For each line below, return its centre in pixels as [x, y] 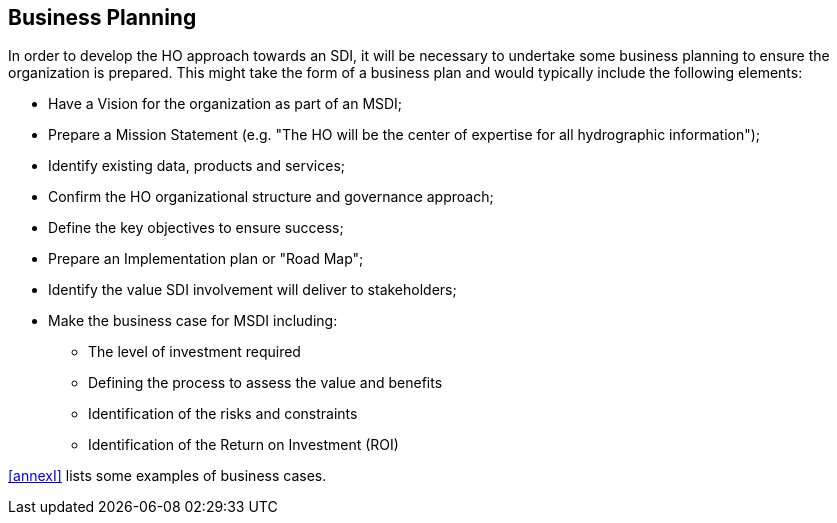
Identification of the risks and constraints [223, 414]
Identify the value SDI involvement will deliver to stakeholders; [252, 290]
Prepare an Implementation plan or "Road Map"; [206, 259]
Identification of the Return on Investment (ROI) [243, 445]
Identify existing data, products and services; [197, 166]
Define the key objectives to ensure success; [196, 228]
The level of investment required [194, 352]
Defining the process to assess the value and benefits [265, 383]
